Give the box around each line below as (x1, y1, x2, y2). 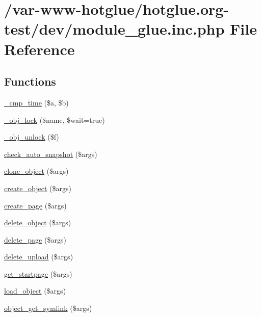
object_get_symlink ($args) (4, 303, 92, 313)
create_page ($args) (4, 200, 67, 210)
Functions (4, 73, 56, 89)
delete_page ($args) (4, 234, 66, 245)
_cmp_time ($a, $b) (4, 97, 69, 108)
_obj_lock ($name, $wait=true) (4, 114, 105, 125)
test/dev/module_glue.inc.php (4, 18, 225, 39)
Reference (4, 38, 75, 59)
